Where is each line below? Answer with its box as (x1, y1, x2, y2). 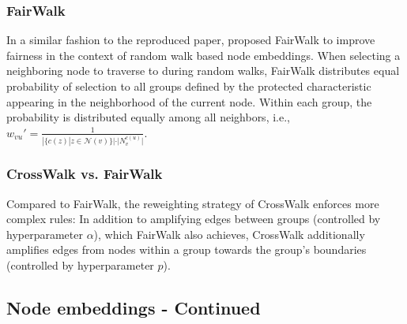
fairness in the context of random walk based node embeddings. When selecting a (6, 47, 401, 63)
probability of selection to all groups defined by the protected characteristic (6, 78, 371, 94)
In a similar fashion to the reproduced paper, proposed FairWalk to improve (6, 32, 375, 48)
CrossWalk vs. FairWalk (6, 164, 163, 184)
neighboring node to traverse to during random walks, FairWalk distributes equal (6, 62, 400, 79)
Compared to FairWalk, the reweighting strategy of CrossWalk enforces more (6, 195, 379, 211)
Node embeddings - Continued (6, 295, 261, 319)
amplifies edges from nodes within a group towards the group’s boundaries (6, 241, 367, 258)
